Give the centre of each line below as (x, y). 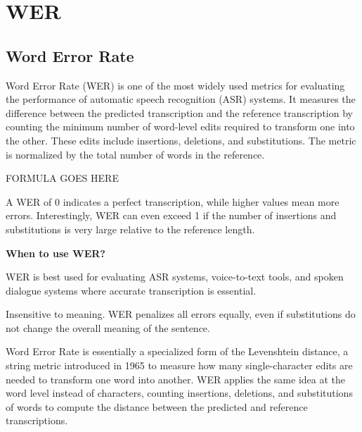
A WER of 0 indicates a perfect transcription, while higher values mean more (173, 201)
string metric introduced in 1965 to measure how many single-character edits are (179, 365)
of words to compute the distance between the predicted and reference (157, 406)
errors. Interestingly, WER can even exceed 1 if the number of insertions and (171, 215)
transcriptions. (37, 420)
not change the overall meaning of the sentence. (108, 327)
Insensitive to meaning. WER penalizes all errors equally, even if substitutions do (181, 314)
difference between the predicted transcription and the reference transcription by (179, 112)
